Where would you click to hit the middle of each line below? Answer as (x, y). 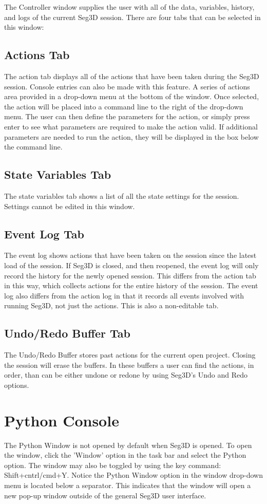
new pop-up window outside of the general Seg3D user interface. (105, 495)
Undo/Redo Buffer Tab (67, 333)
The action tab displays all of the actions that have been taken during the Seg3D (132, 76)
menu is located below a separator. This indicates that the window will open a (128, 485)
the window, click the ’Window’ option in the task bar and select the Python (125, 455)
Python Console (62, 420)
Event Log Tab (44, 234)
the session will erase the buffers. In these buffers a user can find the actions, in (129, 365)
